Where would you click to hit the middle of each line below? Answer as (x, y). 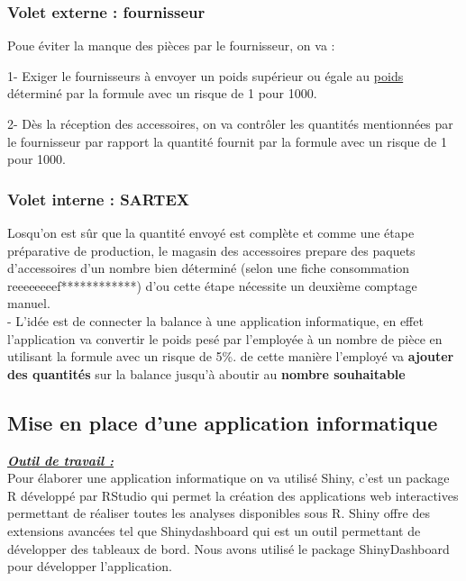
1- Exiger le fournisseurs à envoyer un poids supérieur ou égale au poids (206, 75)
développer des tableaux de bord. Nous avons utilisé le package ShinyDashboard (228, 548)
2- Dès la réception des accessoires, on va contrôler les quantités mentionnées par (230, 123)
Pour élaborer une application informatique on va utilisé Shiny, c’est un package (228, 478)
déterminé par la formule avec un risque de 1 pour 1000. (162, 93)
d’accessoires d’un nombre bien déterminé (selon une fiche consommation (209, 268)
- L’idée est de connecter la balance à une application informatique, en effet (215, 320)
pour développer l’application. (90, 566)
